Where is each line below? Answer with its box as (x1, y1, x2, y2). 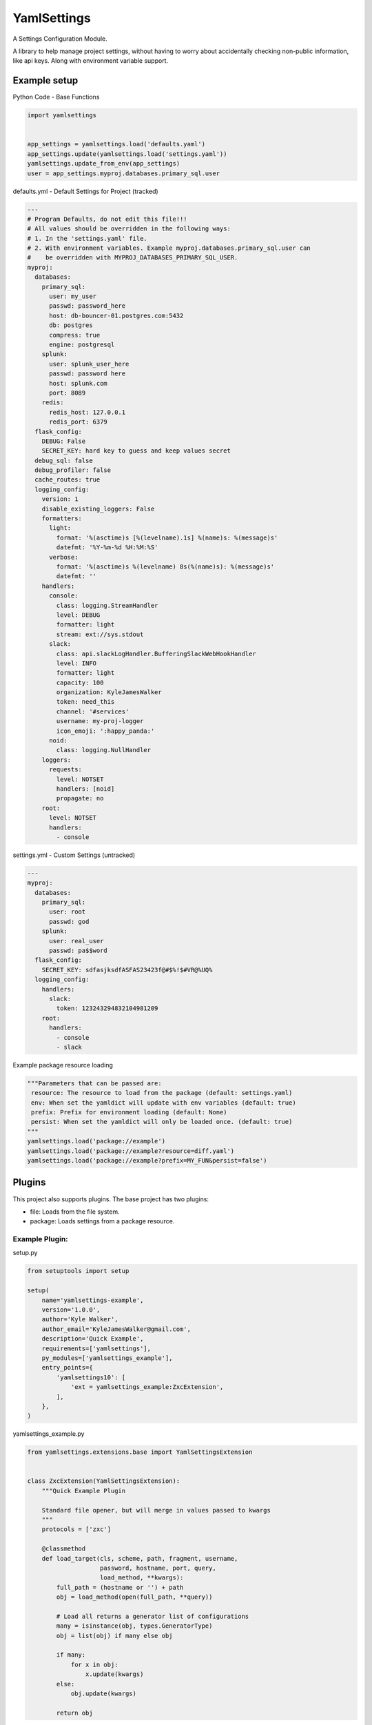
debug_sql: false (34, 456, 93, 464)
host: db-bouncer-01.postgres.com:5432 (49, 311, 184, 319)
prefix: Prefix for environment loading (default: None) (31, 1108, 227, 1116)
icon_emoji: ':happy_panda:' (56, 727, 155, 735)
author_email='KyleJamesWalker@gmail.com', (41, 1325, 191, 1333)
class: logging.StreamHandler (56, 601, 158, 609)
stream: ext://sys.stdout (56, 630, 144, 638)
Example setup (12, 75, 79, 86)
